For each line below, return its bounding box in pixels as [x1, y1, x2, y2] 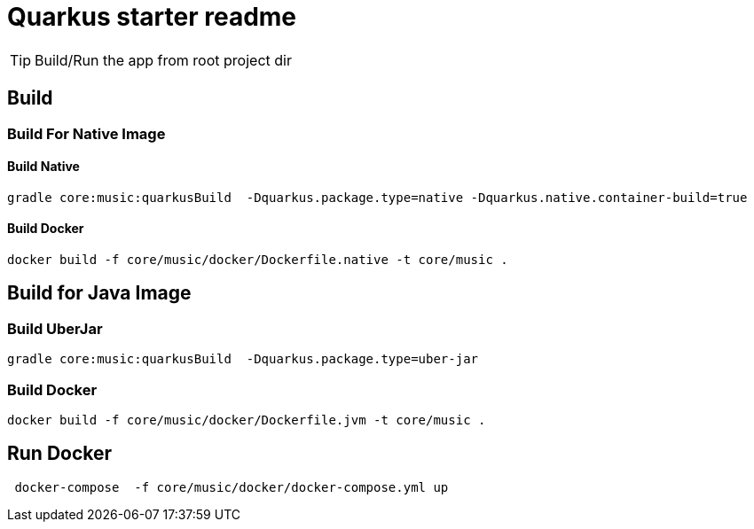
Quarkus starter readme [7, 2, 297, 32]
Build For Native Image [7, 124, 166, 143]
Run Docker [7, 442, 113, 465]
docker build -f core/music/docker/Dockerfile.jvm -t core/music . [7, 413, 486, 427]
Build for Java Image [7, 282, 192, 305]
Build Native [7, 159, 80, 175]
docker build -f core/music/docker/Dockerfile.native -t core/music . [7, 253, 508, 268]
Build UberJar [7, 319, 103, 338]
